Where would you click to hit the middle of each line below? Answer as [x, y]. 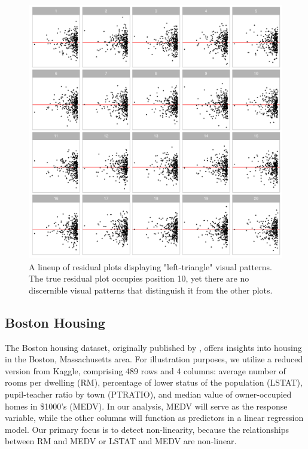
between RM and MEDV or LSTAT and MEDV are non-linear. [121, 441]
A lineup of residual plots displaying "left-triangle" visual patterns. [150, 266]
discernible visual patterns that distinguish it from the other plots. [151, 290]
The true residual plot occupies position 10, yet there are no [139, 278]
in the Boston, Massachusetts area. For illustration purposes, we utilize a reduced [154, 359]
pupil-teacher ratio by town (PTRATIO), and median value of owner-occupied [148, 394]
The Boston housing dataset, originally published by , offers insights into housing [153, 347]
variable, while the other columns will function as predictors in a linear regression [154, 418]
